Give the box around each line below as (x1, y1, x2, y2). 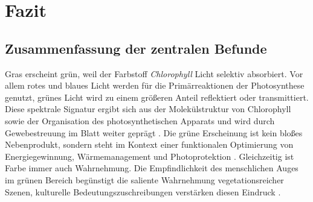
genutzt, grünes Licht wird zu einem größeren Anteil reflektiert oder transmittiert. (5, 90, 309, 103)
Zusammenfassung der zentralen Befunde (5, 39, 267, 57)
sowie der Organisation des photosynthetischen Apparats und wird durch (5, 114, 275, 127)
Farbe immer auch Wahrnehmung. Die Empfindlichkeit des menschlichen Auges (5, 162, 298, 174)
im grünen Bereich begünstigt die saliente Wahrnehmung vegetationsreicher (5, 173, 284, 186)
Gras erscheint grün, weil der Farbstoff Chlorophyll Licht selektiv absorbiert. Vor (5, 67, 303, 80)
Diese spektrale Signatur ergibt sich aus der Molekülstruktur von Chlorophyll (5, 103, 291, 115)
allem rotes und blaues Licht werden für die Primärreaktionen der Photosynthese (5, 79, 305, 92)
